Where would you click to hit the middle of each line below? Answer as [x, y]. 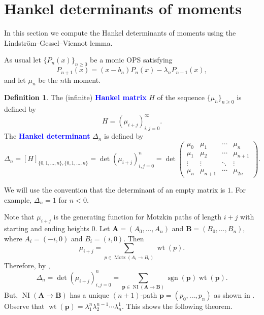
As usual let [23, 60]
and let [15, 80]
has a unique [89, 295]
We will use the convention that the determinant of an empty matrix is [115, 190]
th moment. [82, 80]
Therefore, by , [27, 265]
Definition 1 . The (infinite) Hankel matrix [75, 97]
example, [18, 199]
